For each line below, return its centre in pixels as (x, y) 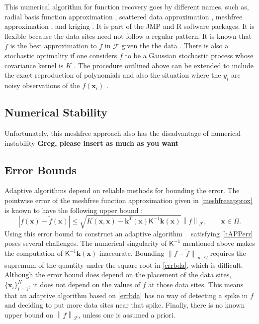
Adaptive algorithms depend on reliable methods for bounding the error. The (122, 190)
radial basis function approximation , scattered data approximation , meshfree (124, 16)
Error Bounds (41, 169)
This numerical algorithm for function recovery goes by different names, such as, (127, 6)
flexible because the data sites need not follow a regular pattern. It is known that (128, 36)
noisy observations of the (42, 85)
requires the (228, 253)
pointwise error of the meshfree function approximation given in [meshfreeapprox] (129, 200)
